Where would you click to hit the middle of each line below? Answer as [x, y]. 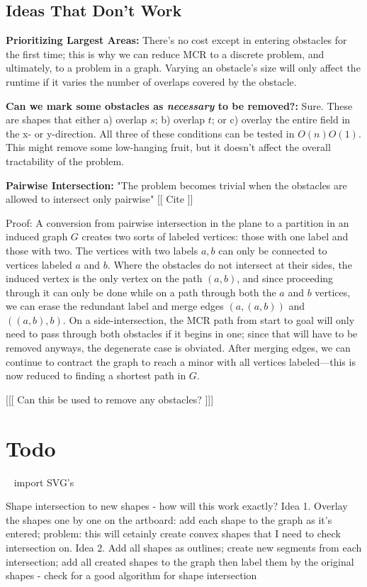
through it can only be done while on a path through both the [141, 292]
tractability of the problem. [65, 161]
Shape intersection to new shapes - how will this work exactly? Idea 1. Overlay [177, 506]
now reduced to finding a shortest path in [96, 375]
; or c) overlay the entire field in [281, 119]
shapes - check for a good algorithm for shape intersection [131, 575]
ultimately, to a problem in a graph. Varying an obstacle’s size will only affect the [183, 68]
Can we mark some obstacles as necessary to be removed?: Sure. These [179, 105]
